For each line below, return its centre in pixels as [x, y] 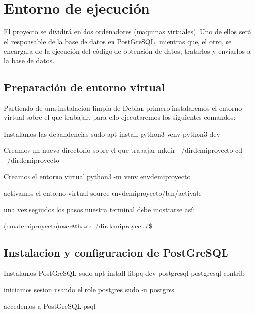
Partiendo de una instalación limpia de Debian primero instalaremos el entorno [123, 107]
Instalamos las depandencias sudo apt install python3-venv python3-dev [112, 133]
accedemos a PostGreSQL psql [50, 306]
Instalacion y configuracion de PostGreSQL [116, 252]
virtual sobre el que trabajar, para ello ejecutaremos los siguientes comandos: [120, 117]
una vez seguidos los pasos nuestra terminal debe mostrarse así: [99, 209]
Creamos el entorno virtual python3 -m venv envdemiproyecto [97, 176]
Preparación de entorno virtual [85, 87]
